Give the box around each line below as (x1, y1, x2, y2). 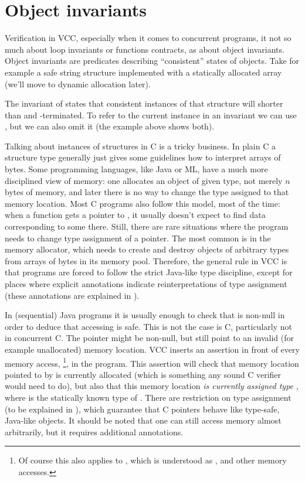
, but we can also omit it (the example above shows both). (5, 120, 215, 132)
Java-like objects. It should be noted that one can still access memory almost (5, 414, 282, 427)
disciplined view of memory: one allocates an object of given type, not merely (5, 174, 283, 186)
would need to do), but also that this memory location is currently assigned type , (5, 380, 299, 392)
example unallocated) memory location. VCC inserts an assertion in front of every (5, 343, 300, 355)
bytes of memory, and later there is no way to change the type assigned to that (5, 186, 289, 198)
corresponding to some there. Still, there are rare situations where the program (5, 220, 289, 233)
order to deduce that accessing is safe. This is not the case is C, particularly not (5, 320, 292, 332)
